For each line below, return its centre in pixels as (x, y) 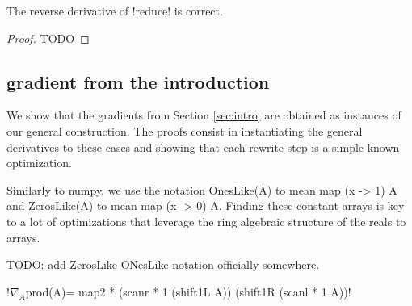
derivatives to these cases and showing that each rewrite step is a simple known (203, 147)
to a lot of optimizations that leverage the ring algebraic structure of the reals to (206, 221)
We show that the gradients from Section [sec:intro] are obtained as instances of (204, 115)
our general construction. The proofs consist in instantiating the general (185, 130)
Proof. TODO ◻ (48, 38)
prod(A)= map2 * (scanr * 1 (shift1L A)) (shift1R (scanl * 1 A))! (188, 291)
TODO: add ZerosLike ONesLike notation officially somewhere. (163, 264)
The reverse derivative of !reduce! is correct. (115, 10)
